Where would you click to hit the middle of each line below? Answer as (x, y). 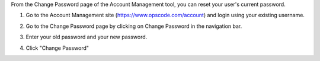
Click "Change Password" (57, 48)
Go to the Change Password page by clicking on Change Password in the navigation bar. (134, 26)
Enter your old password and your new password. (87, 37)
